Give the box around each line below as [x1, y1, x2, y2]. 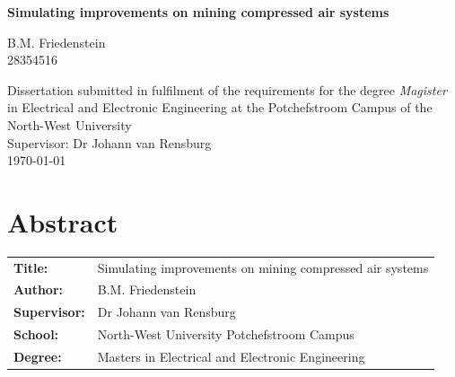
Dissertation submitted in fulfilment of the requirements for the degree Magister [7, 80, 447, 99]
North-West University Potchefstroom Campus [97, 325, 354, 344]
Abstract [7, 203, 118, 240]
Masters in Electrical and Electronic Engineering [97, 347, 365, 365]
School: [13, 325, 59, 344]
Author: [13, 280, 64, 299]
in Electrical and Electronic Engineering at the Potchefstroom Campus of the [7, 98, 433, 117]
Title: [13, 258, 48, 276]
